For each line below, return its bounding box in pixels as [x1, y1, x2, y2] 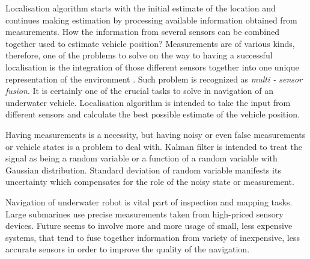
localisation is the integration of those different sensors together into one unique [5, 60, 299, 73]
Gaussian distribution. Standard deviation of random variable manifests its [5, 163, 281, 176]
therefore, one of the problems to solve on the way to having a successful [5, 49, 273, 61]
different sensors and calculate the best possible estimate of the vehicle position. [5, 108, 300, 120]
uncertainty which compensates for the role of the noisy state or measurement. [5, 175, 294, 188]
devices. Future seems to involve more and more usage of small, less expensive [5, 219, 293, 232]
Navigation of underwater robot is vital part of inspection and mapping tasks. [5, 195, 293, 208]
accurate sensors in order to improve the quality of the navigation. [5, 243, 250, 255]
